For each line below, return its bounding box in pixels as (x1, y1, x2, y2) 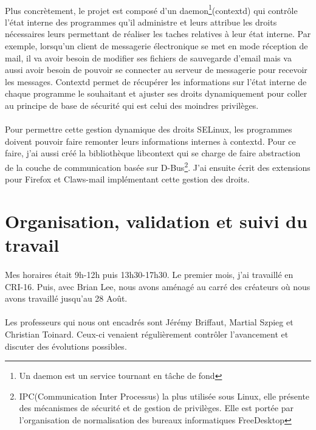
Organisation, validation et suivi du (5, 209, 307, 233)
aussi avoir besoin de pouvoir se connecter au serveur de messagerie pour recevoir (5, 63, 307, 76)
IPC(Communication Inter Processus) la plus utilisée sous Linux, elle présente (19, 389, 310, 402)
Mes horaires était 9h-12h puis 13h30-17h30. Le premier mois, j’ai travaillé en (5, 268, 294, 280)
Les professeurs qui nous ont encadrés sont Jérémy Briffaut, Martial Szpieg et (5, 316, 294, 328)
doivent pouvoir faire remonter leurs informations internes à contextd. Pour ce (5, 134, 296, 147)
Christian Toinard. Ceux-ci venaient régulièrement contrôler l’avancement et (5, 327, 289, 340)
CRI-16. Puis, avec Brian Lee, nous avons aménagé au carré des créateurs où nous (5, 280, 311, 293)
